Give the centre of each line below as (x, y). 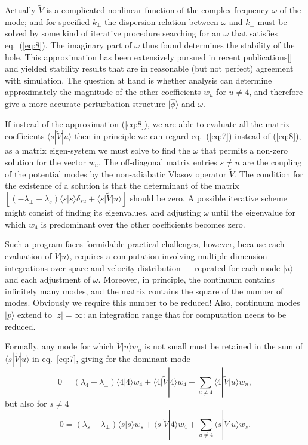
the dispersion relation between (161, 21)
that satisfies (254, 33)
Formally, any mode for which (59, 346)
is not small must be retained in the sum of (224, 346)
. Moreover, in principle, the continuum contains (186, 279)
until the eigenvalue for (254, 212)
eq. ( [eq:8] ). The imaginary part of (68, 45)
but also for (26, 403)
